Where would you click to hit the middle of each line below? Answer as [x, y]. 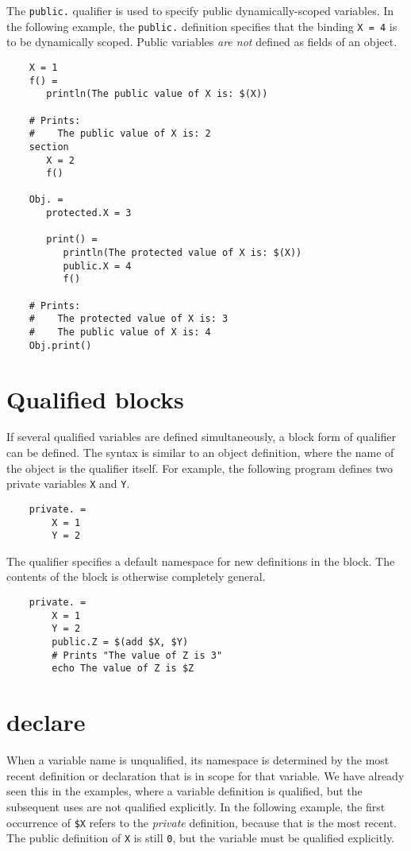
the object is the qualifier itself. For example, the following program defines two [200, 468]
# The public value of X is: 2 [120, 134]
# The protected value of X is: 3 [129, 319]
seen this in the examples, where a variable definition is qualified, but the [184, 791]
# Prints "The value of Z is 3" [137, 655]
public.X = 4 [97, 266]
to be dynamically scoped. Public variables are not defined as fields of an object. [202, 42]
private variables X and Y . [68, 484]
